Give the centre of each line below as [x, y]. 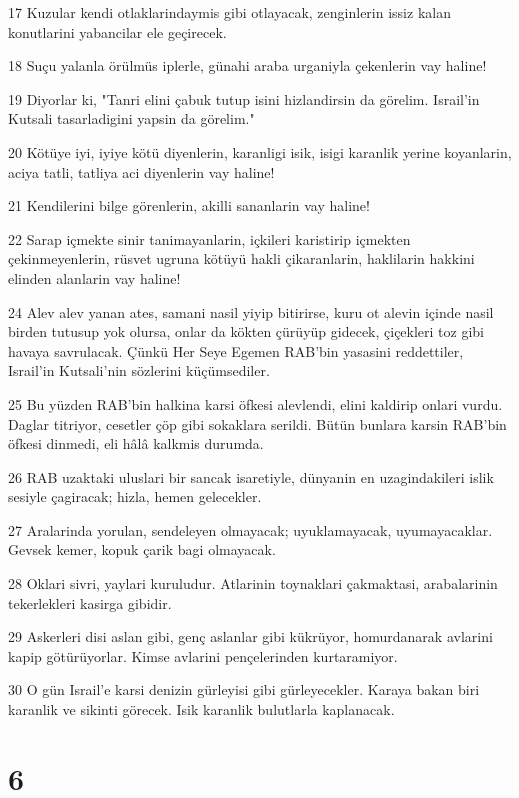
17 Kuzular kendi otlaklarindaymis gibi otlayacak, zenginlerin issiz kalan [229, 12]
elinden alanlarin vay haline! [94, 277]
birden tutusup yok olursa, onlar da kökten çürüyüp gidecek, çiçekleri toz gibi [246, 331]
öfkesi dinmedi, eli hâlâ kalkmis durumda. [136, 443]
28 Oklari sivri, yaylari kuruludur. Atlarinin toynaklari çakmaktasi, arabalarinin [253, 583]
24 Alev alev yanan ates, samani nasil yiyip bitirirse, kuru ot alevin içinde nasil [251, 311]
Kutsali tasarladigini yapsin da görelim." [131, 118]
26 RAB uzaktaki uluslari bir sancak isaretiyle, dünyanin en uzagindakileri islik [251, 476]
